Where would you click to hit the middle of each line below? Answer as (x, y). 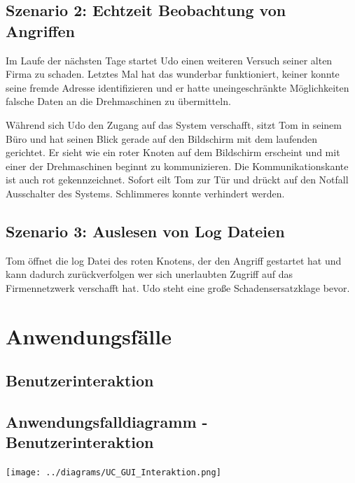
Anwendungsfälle (89, 336)
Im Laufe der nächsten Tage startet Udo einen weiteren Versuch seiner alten (169, 60)
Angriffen (40, 30)
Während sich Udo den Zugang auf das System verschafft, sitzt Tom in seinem (174, 124)
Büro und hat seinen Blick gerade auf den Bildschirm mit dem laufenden (161, 138)
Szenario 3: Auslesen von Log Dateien (145, 231)
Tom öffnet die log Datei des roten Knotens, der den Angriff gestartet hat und (174, 260)
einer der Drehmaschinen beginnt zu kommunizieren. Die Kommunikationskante (177, 166)
